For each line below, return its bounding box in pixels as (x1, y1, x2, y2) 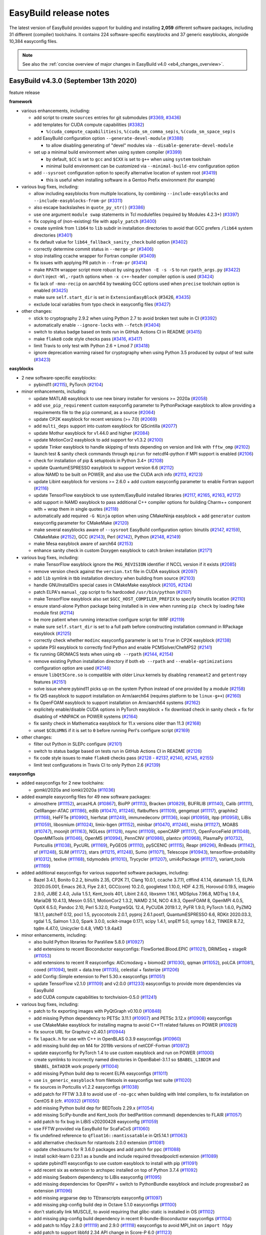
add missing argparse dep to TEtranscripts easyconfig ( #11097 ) (33, 1194, 163, 1200)
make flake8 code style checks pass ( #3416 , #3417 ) (33, 336, 142, 342)
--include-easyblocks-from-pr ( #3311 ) (33, 198, 123, 204)
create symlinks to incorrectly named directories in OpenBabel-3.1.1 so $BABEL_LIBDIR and (33, 1056, 220, 1062)
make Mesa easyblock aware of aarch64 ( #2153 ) (33, 541, 133, 547)
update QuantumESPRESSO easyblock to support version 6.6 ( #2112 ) (33, 464, 174, 470)
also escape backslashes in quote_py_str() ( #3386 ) (33, 205, 145, 210)
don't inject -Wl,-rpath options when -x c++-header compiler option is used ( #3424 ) (33, 274, 214, 280)
